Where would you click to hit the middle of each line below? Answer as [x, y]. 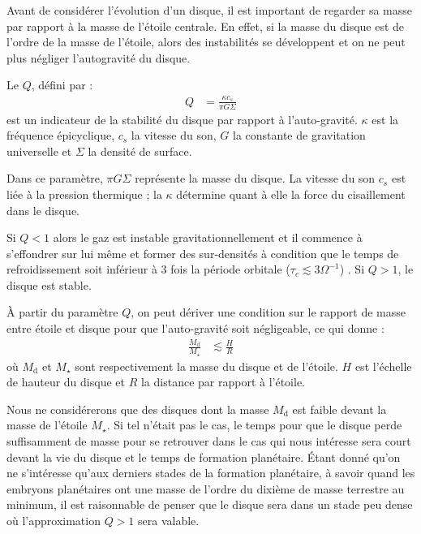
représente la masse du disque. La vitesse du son [255, 178]
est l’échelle [383, 366]
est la [385, 119]
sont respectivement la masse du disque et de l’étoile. [206, 366]
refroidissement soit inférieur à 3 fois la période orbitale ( [148, 269]
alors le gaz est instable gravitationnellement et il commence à [208, 237]
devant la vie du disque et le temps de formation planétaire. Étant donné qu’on [204, 456]
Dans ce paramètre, [55, 178]
